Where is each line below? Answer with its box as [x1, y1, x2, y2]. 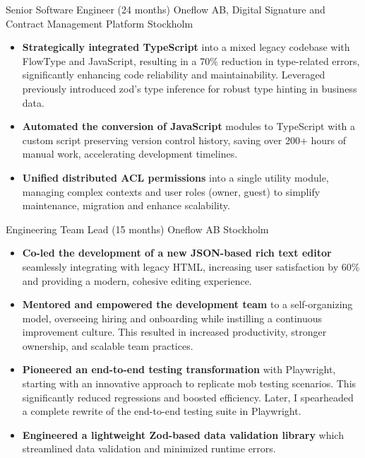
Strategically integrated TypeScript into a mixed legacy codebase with [22, 40, 350, 54]
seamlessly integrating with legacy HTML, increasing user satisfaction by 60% [22, 259, 360, 274]
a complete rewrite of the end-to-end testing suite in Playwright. [22, 404, 301, 418]
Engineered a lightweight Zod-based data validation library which [22, 427, 344, 442]
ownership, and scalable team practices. [22, 338, 193, 353]
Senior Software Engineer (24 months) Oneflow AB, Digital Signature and [6, 2, 325, 16]
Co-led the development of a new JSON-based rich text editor [22, 245, 332, 260]
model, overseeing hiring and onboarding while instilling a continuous [22, 310, 323, 325]
